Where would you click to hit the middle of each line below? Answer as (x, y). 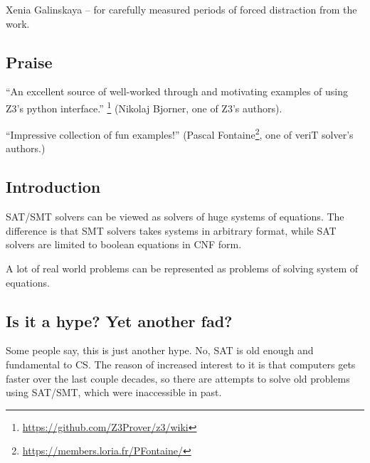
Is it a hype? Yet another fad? (119, 320)
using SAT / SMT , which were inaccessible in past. (114, 392)
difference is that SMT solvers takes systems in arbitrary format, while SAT (171, 230)
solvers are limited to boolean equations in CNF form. (124, 244)
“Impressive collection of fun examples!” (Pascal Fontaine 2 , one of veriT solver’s (180, 133)
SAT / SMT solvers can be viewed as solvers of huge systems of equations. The (175, 217)
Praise (29, 62)
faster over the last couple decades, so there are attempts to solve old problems (178, 378)
